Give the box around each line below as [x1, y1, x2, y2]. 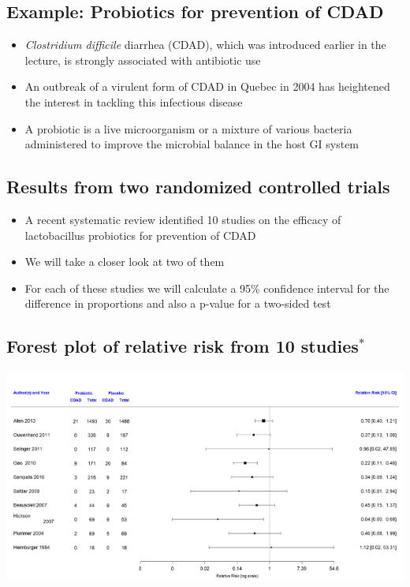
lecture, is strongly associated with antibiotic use [24, 51, 261, 68]
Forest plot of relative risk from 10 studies [6, 334, 359, 358]
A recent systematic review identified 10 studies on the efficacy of [24, 211, 341, 227]
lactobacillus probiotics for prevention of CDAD [24, 226, 256, 243]
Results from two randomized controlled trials [6, 174, 390, 199]
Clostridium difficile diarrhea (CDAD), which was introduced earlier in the [24, 36, 386, 53]
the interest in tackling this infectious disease [24, 93, 243, 110]
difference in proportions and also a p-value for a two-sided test [24, 295, 331, 312]
